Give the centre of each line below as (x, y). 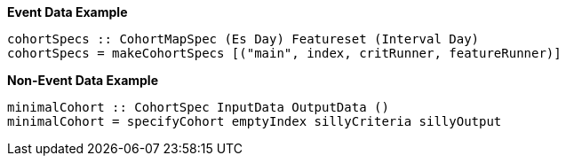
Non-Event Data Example (83, 80)
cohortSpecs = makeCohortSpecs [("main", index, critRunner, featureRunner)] (284, 53)
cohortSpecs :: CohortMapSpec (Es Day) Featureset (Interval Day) (243, 39)
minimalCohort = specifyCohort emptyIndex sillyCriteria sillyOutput (255, 121)
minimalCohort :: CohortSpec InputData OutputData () (198, 107)
